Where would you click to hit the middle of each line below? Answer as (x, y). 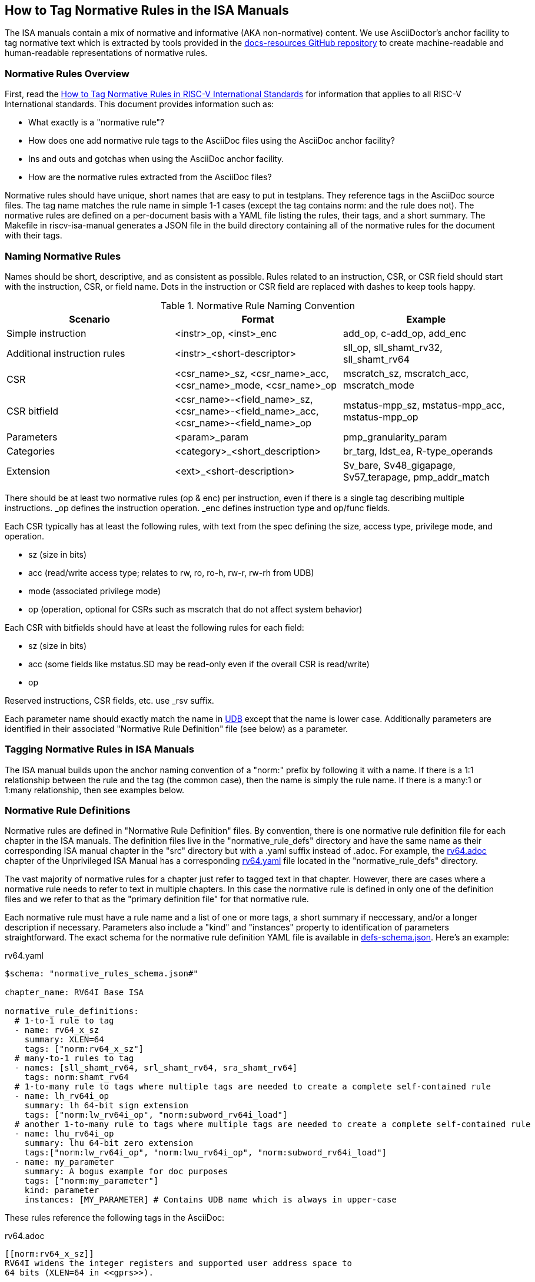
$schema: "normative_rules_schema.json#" (102, 974)
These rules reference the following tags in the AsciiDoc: (115, 1218)
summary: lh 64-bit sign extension (106, 1106)
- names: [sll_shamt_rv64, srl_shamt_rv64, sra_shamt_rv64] (156, 1068)
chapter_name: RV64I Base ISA (74, 993)
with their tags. (34, 236)
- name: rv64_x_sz (57, 1030)
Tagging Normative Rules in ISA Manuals (99, 749)
